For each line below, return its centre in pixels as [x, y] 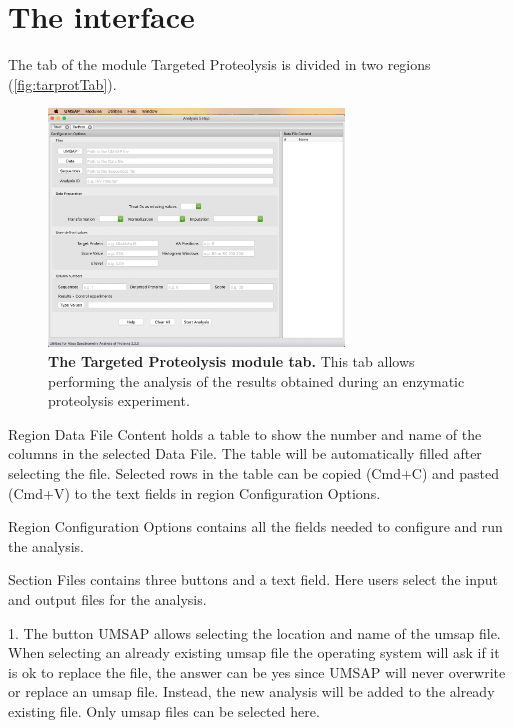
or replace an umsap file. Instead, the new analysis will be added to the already [251, 691]
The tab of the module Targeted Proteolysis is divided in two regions [219, 64]
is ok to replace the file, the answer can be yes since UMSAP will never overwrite [257, 671]
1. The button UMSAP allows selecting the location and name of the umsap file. [254, 632]
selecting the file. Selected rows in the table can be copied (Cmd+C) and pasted [254, 472]
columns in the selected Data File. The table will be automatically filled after [245, 453]
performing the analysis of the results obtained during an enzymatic [256, 380]
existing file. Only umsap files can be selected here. [164, 710]
